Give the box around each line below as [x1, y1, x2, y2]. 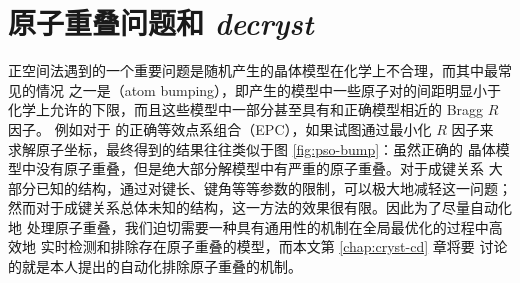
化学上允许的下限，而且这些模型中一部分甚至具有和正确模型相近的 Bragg [8, 99, 484, 120]
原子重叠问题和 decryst [8, 2, 314, 44]
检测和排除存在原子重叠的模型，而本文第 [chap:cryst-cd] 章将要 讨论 [68, 236, 508, 257]
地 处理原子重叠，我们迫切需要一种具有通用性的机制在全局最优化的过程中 [8, 216, 489, 237]
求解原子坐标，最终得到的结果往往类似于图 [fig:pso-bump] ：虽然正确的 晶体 [8, 138, 496, 159]
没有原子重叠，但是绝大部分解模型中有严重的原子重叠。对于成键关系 [35, 158, 484, 179]
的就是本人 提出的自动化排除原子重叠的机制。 [8, 256, 302, 277]
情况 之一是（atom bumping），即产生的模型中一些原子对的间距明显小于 [35, 79, 502, 100]
